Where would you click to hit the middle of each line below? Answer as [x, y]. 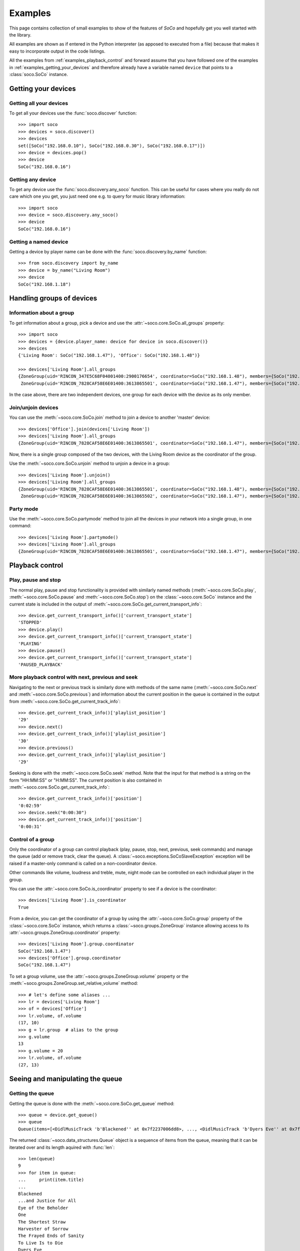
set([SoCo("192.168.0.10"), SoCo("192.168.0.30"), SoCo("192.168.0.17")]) [112, 146]
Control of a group [32, 839]
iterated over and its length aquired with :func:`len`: [62, 1147]
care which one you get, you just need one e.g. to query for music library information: [97, 196]
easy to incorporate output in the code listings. [57, 51]
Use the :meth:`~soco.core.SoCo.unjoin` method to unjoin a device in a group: [89, 463]
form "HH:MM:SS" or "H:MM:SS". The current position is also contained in [85, 780]
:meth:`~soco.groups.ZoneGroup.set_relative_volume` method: [74, 983]
